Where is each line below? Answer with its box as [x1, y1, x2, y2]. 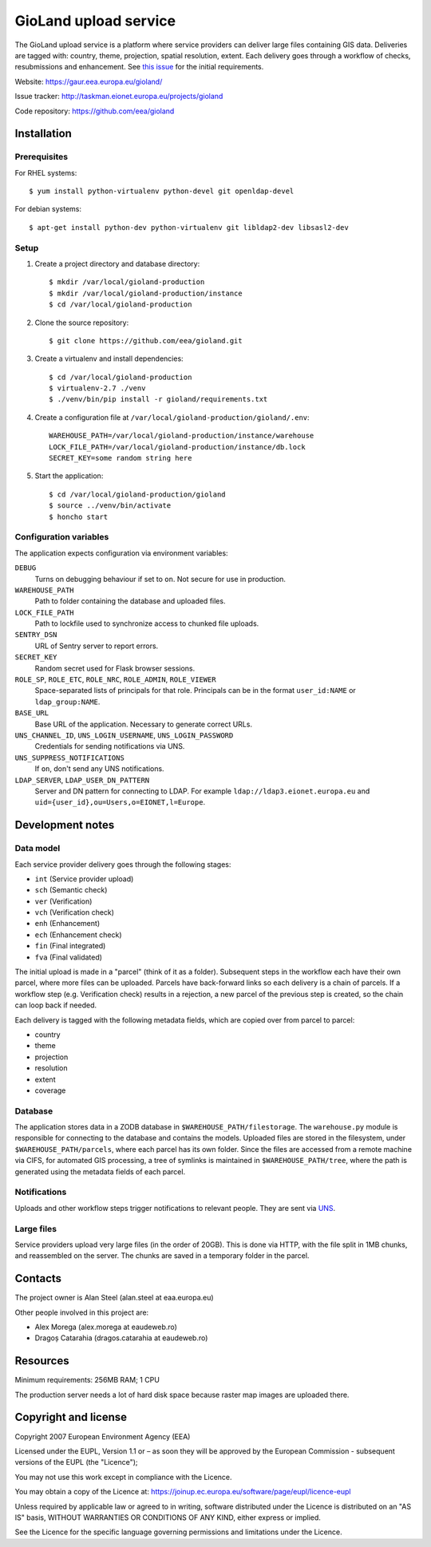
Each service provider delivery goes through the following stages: [14, 859, 231, 869]
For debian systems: [14, 204, 82, 214]
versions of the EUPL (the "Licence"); [14, 1458, 139, 1467]
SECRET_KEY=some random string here [49, 453, 192, 463]
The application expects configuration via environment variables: [14, 548, 228, 558]
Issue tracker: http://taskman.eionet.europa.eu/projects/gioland [14, 92, 223, 101]
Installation [14, 127, 72, 140]
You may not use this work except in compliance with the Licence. [14, 1472, 232, 1482]
